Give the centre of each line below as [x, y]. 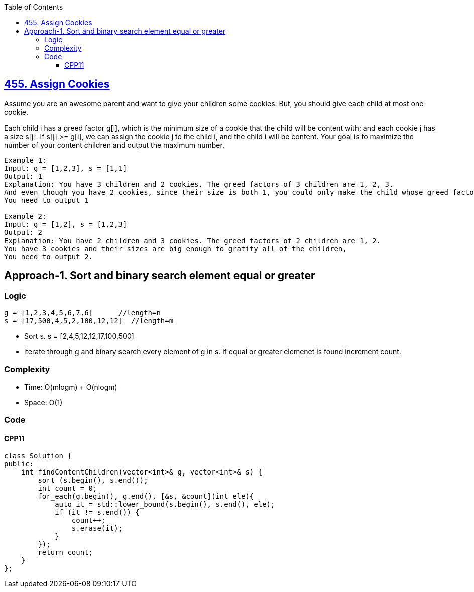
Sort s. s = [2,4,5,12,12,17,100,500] [79, 336]
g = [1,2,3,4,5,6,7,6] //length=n [82, 313]
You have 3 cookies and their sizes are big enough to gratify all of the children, [175, 248]
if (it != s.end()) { [97, 512]
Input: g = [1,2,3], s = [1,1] [66, 168]
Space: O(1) [43, 402]
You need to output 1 [46, 200]
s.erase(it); [97, 528]
